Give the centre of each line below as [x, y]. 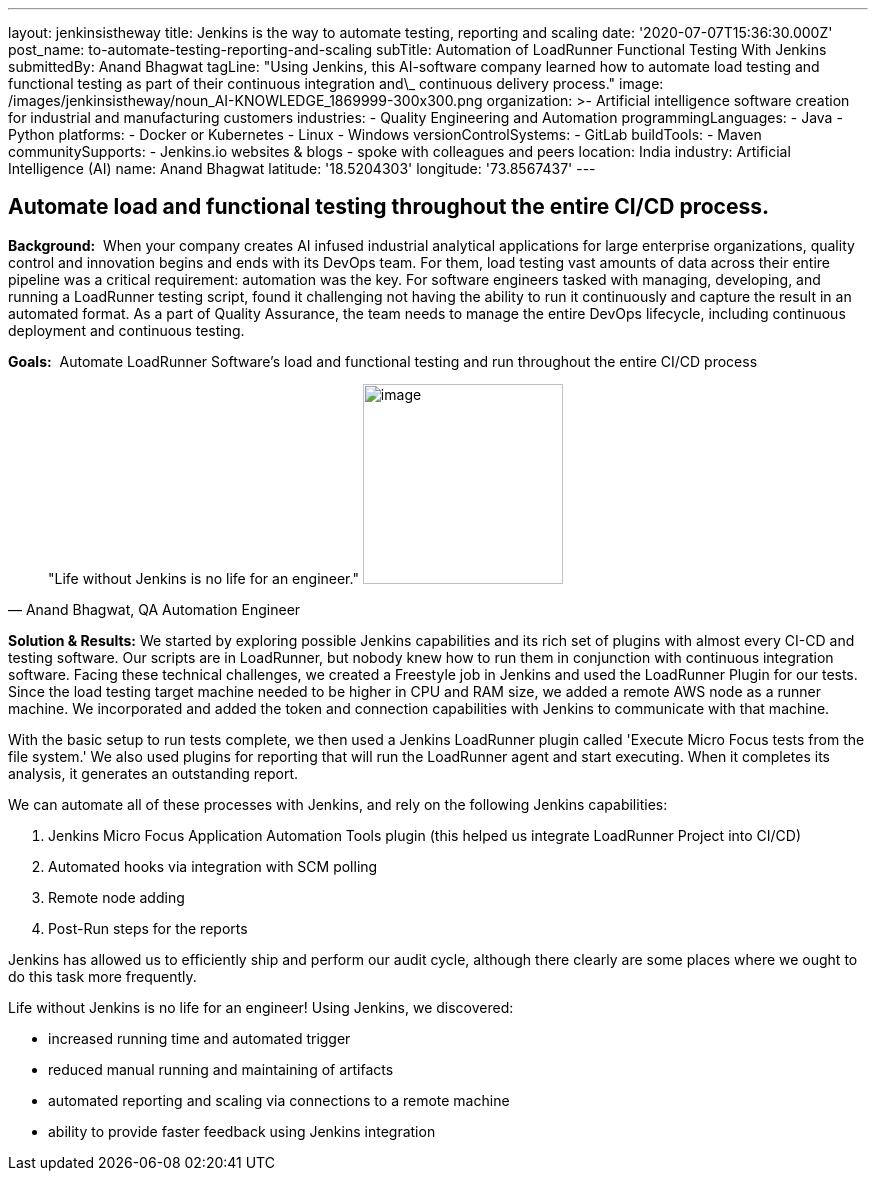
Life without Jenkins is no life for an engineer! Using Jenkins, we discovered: [261, 1007]
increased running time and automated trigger [199, 1038]
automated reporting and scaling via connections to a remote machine [279, 1100]
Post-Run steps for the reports [148, 928]
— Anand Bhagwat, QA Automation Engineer [154, 609]
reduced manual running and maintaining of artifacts [221, 1069]
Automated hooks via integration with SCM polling [213, 866]
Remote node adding [116, 897]
